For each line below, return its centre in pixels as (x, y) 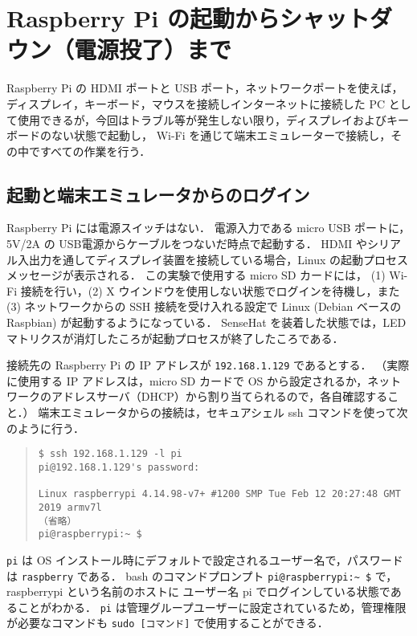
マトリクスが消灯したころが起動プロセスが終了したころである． (175, 338)
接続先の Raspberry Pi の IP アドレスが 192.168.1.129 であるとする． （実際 (208, 365)
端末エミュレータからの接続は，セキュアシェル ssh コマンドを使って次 (223, 412)
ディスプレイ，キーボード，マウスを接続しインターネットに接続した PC (196, 103)
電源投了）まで (153, 49)
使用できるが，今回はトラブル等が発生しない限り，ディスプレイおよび (202, 119)
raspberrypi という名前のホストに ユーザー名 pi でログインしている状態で (198, 591)
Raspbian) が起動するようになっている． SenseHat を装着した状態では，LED (206, 322)
